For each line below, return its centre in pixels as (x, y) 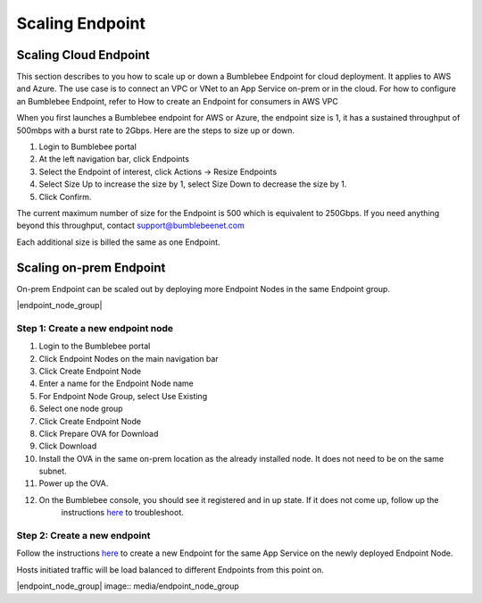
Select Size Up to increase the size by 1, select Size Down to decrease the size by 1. (193, 184)
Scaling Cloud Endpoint (83, 55)
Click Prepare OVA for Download (99, 433)
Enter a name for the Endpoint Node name (116, 383)
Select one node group (81, 409)
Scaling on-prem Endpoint (91, 268)
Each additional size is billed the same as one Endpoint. (118, 242)
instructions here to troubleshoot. (122, 513)
